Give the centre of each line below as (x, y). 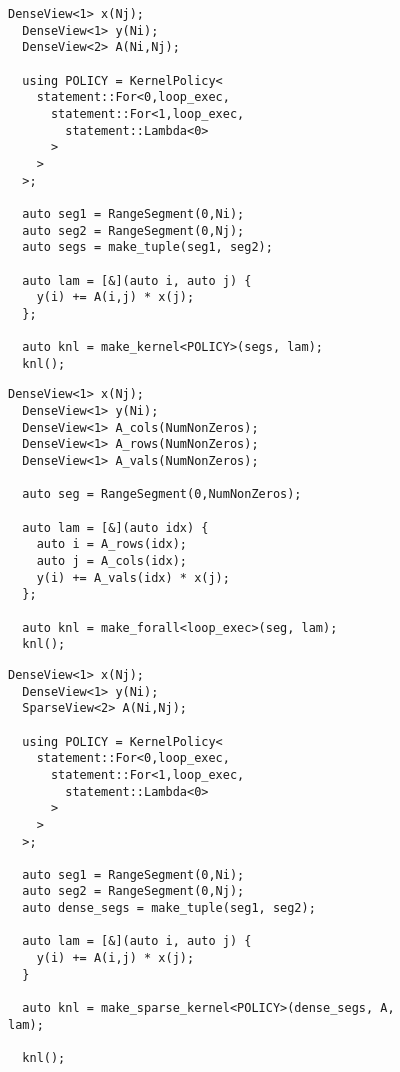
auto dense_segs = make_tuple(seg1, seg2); (169, 908)
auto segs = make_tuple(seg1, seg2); (147, 247)
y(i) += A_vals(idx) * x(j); (133, 577)
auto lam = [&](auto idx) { (115, 527)
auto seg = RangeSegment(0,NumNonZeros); (162, 494)
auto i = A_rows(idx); (111, 544)
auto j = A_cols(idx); (111, 561)
